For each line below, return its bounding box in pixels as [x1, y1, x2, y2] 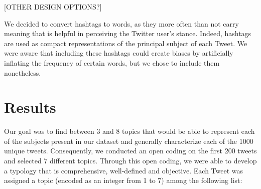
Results [4, 97, 56, 117]
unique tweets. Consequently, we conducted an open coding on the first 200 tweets [4, 145, 257, 156]
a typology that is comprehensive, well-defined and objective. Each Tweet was [4, 165, 243, 175]
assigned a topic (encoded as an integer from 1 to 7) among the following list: [4, 175, 242, 185]
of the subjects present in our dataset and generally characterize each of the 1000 [4, 135, 253, 146]
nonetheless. [4, 67, 41, 78]
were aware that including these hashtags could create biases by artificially [4, 48, 233, 58]
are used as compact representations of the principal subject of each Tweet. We [4, 38, 247, 48]
